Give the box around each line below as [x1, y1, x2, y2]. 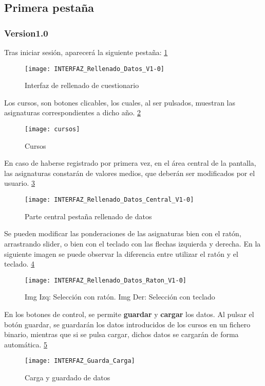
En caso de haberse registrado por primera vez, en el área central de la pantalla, [4, 157, 256, 168]
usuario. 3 [4, 178, 35, 188]
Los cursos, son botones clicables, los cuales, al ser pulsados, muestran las [4, 97, 236, 108]
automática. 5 [4, 339, 47, 349]
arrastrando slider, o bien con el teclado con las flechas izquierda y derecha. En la [4, 238, 261, 249]
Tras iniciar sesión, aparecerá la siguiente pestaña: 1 [4, 47, 168, 57]
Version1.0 [4, 26, 48, 39]
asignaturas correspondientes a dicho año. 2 [4, 107, 141, 118]
